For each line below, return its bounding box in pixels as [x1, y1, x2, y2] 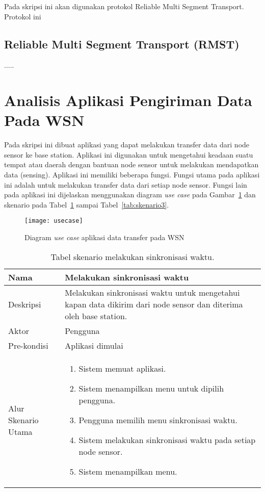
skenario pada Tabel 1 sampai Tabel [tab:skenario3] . [4, 199, 169, 210]
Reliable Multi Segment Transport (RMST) [4, 36, 240, 51]
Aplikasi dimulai [65, 339, 123, 351]
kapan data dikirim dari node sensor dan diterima [65, 298, 243, 310]
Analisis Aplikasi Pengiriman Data [4, 90, 252, 111]
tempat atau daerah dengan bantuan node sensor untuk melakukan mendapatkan [4, 159, 259, 170]
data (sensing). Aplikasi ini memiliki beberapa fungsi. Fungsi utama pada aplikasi [4, 169, 260, 180]
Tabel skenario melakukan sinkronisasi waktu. [50, 250, 215, 263]
